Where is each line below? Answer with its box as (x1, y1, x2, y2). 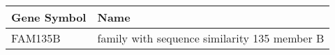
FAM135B (11, 30, 61, 46)
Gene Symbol (11, 9, 87, 25)
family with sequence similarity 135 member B (97, 30, 325, 46)
